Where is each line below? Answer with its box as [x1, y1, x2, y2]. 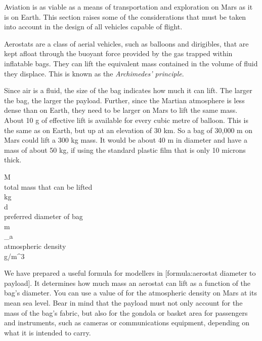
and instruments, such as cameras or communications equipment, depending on [4, 317, 250, 328]
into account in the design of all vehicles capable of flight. [4, 21, 183, 32]
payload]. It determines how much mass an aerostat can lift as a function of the [4, 277, 250, 288]
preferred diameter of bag [4, 211, 83, 222]
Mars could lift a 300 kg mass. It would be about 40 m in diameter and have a [4, 135, 247, 145]
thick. [4, 154, 22, 165]
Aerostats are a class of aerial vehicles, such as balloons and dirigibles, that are [4, 38, 249, 49]
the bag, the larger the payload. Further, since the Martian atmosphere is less [4, 95, 245, 105]
